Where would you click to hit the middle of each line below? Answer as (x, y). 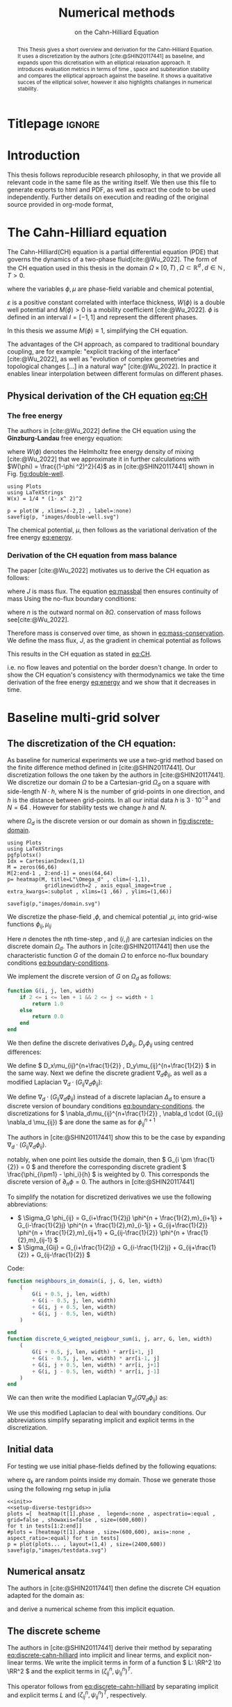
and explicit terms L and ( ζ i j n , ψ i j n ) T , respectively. (77, 1695)
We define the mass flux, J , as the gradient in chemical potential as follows (114, 640)
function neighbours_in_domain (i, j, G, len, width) (85, 1281)
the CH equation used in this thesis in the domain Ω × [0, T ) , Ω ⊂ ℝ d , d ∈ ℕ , (116, 267)
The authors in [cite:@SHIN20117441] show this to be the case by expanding (116, 1137)
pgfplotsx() (24, 855)
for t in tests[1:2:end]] (44, 1526)
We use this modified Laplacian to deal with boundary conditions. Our (107, 1413)
